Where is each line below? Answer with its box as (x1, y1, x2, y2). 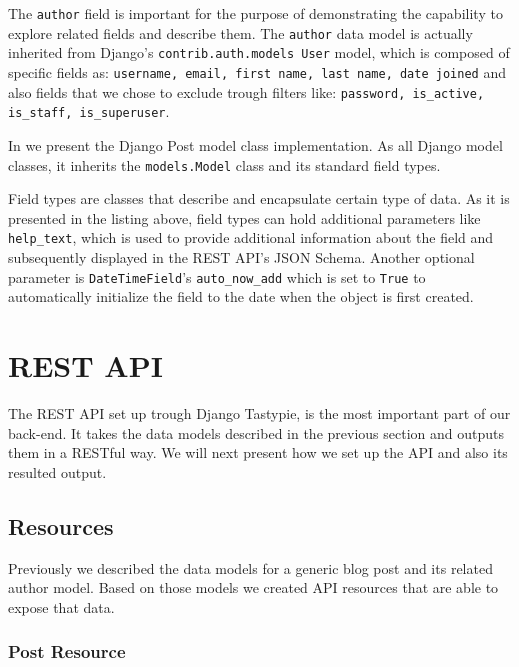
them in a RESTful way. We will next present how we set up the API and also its (8, 442, 508, 463)
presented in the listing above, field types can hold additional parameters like (8, 207, 481, 228)
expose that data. (8, 596, 115, 617)
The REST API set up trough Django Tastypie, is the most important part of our (8, 403, 511, 423)
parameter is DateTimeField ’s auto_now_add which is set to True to (8, 266, 426, 287)
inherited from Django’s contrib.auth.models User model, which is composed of (8, 42, 510, 63)
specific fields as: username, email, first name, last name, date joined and (8, 61, 506, 82)
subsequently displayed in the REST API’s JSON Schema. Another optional (8, 247, 475, 268)
